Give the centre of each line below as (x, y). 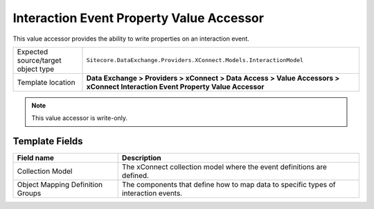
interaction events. (152, 193)
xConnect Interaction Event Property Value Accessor (175, 86)
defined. (135, 176)
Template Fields (48, 141)
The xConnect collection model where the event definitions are (224, 167)
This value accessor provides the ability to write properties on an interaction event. (131, 39)
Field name (36, 158)
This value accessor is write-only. (80, 118)
